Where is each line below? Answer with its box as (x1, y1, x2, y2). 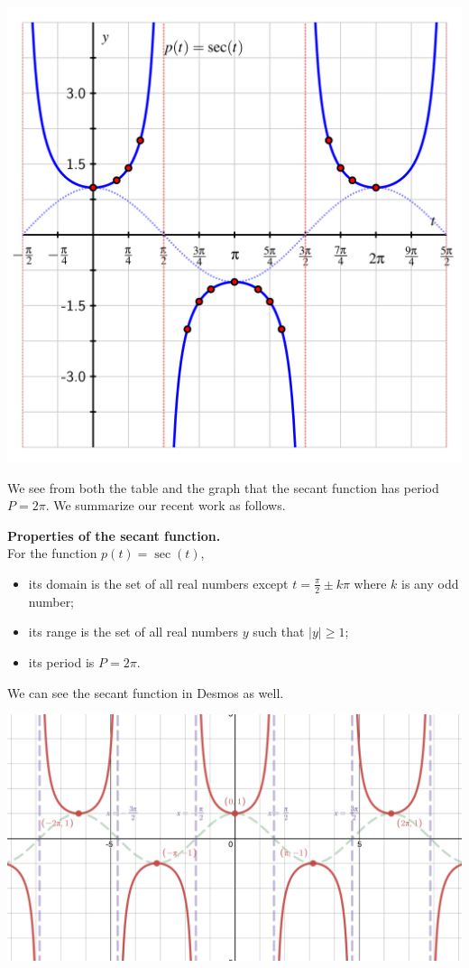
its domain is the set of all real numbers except (28, 573, 289, 592)
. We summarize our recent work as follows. (45, 496, 286, 515)
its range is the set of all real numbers (28, 622, 238, 641)
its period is (28, 652, 95, 671)
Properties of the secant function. (7, 526, 221, 544)
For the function (7, 544, 97, 563)
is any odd (401, 573, 459, 592)
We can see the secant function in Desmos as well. (7, 683, 284, 702)
